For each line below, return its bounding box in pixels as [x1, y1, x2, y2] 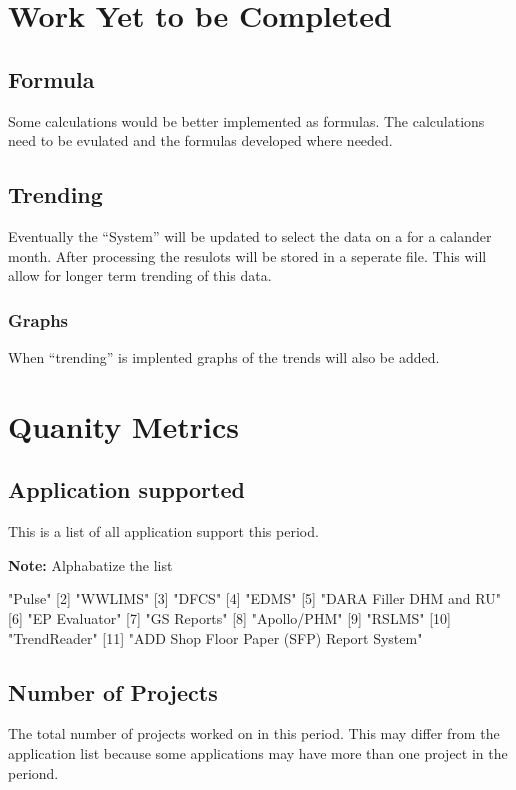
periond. [8, 762, 59, 783]
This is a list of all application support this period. [8, 521, 319, 542]
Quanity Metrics [8, 405, 239, 446]
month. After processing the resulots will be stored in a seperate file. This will [8, 245, 487, 266]
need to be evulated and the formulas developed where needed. [8, 130, 393, 151]
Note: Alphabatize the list [8, 554, 173, 575]
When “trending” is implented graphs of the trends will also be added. [8, 346, 440, 367]
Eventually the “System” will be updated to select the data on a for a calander [8, 225, 492, 246]
